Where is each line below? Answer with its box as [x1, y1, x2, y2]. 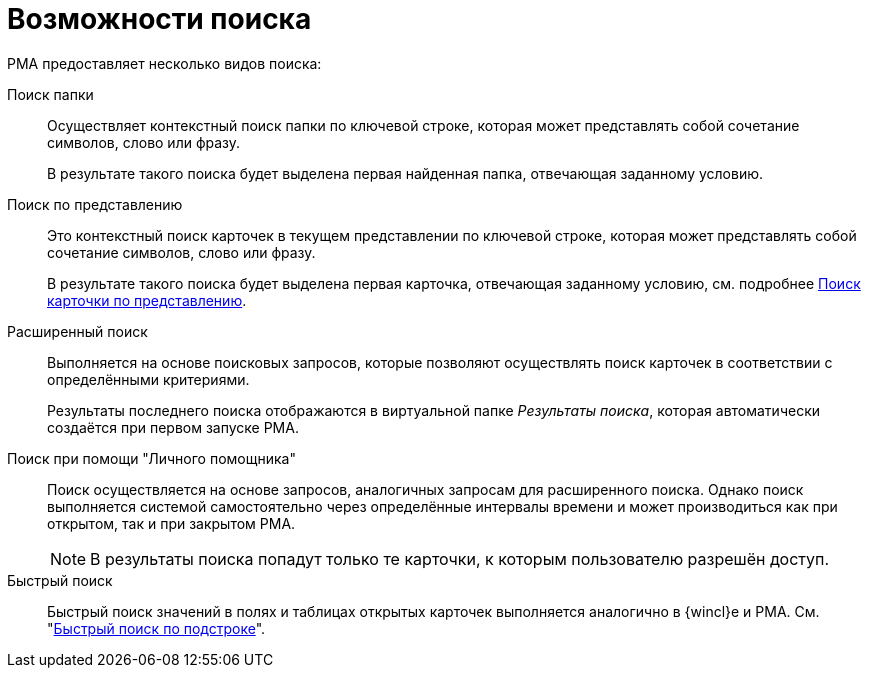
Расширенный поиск [7, 322, 148, 340]
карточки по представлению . [47, 291, 247, 309]
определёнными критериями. [47, 370, 250, 388]
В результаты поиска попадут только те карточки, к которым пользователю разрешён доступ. [90, 548, 829, 569]
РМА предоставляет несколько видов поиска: [7, 54, 322, 72]
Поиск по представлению [7, 195, 183, 213]
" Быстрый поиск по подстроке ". [47, 619, 266, 637]
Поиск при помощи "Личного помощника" [7, 449, 296, 467]
